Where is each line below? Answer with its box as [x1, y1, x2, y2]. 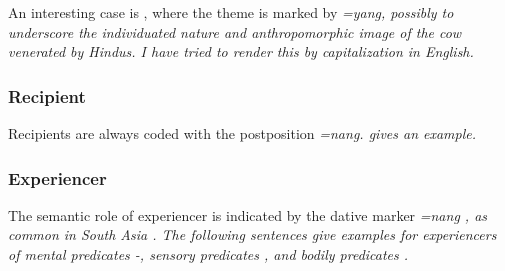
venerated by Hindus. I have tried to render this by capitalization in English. [8, 41, 474, 62]
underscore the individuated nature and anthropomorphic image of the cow [8, 21, 462, 42]
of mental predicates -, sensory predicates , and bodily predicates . [8, 244, 409, 264]
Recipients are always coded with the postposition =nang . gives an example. [8, 123, 477, 143]
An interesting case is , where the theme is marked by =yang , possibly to [8, 2, 454, 22]
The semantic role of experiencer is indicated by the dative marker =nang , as [8, 204, 488, 225]
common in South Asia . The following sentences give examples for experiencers [8, 224, 497, 245]
